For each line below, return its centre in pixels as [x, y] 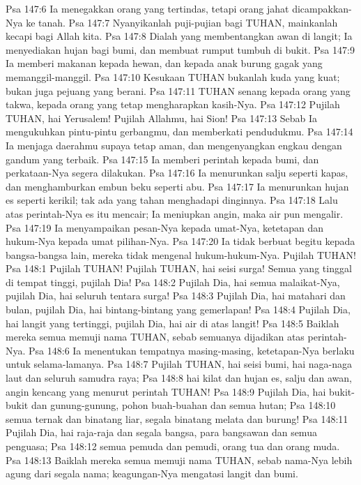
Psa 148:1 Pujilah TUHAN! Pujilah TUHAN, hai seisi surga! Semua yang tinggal [179, 268]
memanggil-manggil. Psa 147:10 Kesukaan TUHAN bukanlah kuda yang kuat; [173, 76]
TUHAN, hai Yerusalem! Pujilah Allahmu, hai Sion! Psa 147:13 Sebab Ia [162, 118]
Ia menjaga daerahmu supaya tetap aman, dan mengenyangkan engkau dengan [174, 145]
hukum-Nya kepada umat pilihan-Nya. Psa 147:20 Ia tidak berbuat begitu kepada [180, 241]
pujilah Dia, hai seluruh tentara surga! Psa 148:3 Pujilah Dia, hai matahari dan [176, 296]
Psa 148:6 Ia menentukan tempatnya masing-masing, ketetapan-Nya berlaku [192, 350]
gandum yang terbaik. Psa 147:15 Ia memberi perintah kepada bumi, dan [162, 159]
